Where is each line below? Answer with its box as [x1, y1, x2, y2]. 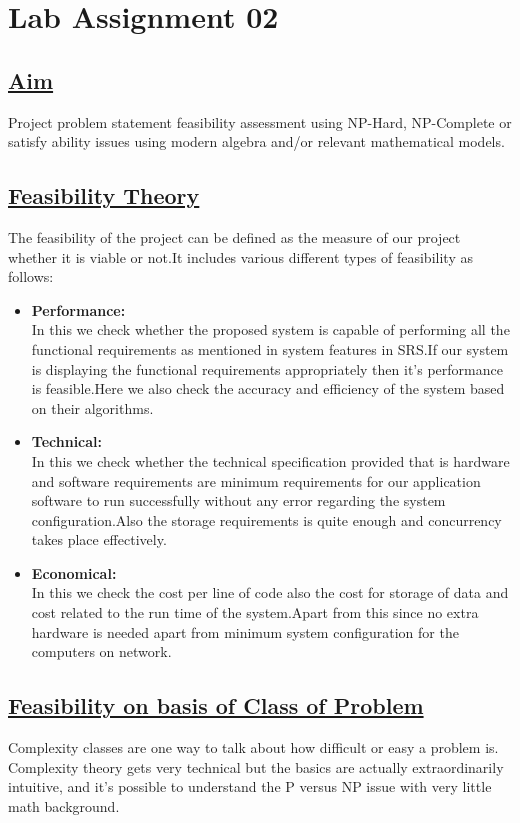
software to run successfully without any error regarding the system [31, 490, 446, 511]
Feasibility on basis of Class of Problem [8, 690, 424, 721]
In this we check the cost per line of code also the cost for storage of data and [31, 582, 509, 603]
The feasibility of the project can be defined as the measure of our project [8, 226, 461, 247]
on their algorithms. [31, 397, 154, 418]
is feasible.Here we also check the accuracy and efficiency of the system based [31, 378, 505, 399]
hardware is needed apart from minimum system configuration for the [31, 621, 459, 642]
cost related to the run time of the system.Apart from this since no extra [31, 602, 479, 623]
